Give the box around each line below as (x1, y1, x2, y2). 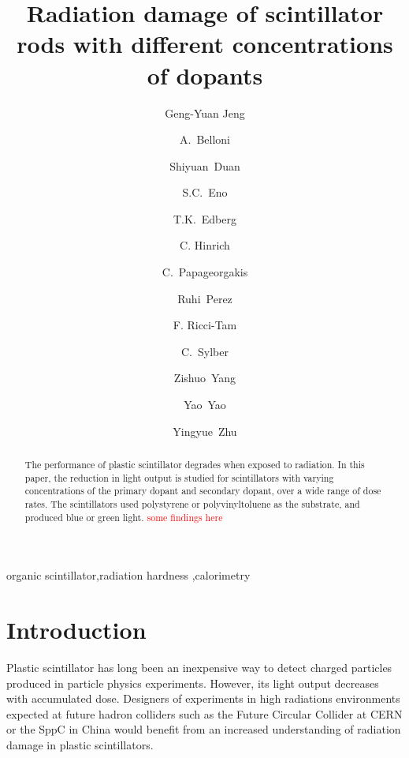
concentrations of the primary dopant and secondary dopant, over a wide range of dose (24, 484, 381, 497)
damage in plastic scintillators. (6, 736, 154, 752)
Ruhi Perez (177, 290, 232, 306)
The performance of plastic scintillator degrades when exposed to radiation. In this (24, 458, 365, 471)
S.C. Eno (182, 184, 228, 201)
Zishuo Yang (173, 370, 236, 386)
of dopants (147, 58, 263, 91)
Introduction (6, 614, 147, 646)
